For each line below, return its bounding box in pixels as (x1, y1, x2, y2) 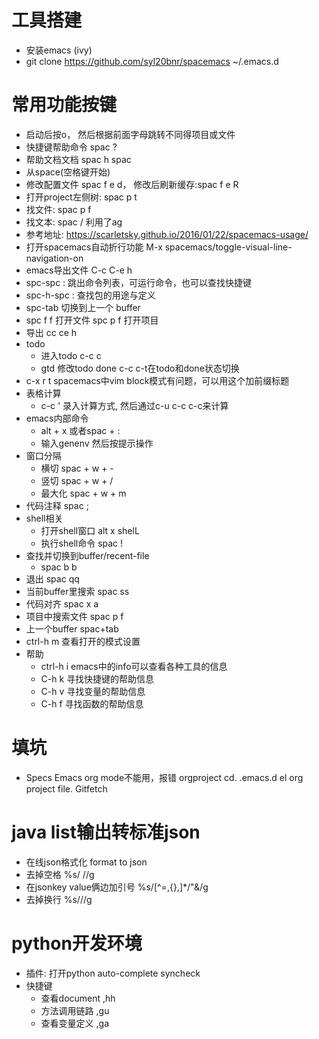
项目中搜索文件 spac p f (25, 610, 124, 622)
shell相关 (25, 512, 64, 524)
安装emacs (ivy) (25, 44, 93, 56)
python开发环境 (11, 932, 143, 955)
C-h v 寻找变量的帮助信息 (40, 685, 146, 697)
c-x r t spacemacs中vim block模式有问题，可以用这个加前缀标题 (25, 374, 290, 386)
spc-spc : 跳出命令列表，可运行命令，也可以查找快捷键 (25, 276, 253, 288)
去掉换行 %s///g (25, 893, 93, 905)
